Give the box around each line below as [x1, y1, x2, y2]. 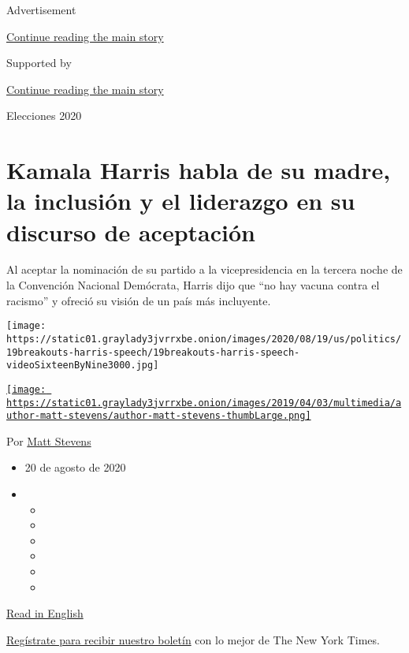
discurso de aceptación [6, 215, 255, 248]
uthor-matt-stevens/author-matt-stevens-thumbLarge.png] [6, 410, 311, 422]
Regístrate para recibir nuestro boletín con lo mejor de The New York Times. [6, 631, 380, 647]
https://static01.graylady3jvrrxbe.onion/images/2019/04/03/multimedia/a [6, 397, 402, 409]
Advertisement [6, 2, 76, 17]
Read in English [6, 605, 84, 621]
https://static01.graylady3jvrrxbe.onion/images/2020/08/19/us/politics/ [6, 333, 402, 345]
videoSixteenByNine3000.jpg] [6, 360, 159, 371]
